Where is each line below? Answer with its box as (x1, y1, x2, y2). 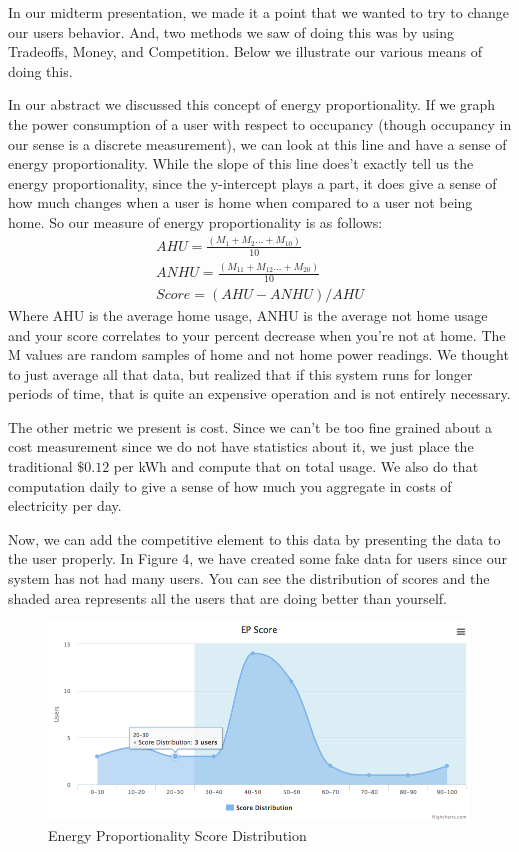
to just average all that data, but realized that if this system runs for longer (8, 363, 473, 384)
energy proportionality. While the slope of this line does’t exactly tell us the (8, 153, 474, 174)
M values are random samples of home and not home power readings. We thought (8, 344, 509, 365)
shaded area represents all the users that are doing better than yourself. (8, 587, 448, 608)
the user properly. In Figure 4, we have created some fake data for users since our (8, 548, 508, 569)
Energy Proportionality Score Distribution (48, 825, 307, 846)
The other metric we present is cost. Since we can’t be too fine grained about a (8, 416, 493, 437)
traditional (8, 456, 73, 477)
